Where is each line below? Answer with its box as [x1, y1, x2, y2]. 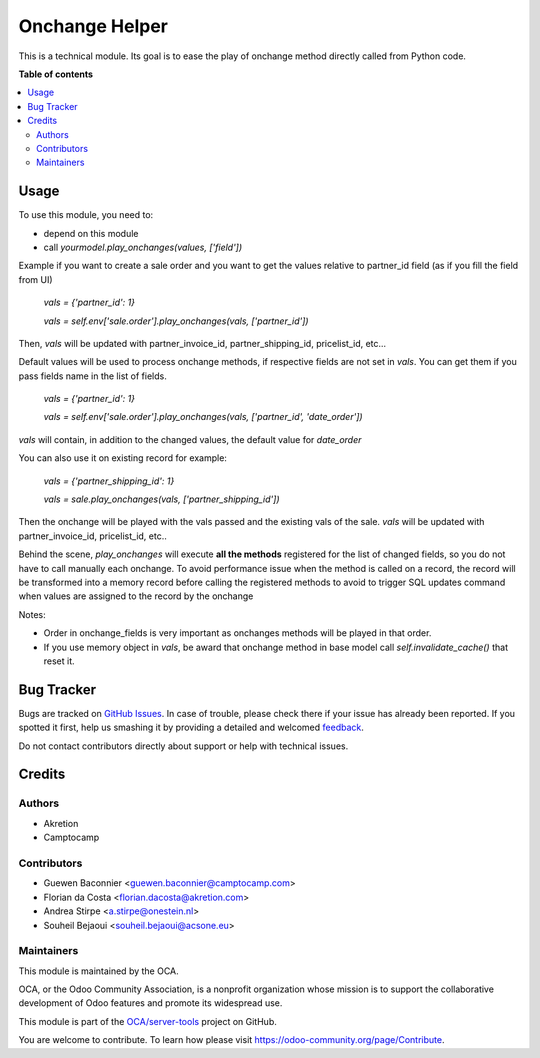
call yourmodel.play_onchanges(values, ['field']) [43, 241, 243, 253]
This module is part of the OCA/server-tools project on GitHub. [18, 1015, 277, 1027]
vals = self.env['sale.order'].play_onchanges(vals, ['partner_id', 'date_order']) [43, 411, 364, 423]
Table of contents [18, 68, 94, 80]
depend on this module [43, 227, 139, 239]
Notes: [18, 608, 46, 620]
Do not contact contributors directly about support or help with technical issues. [18, 740, 349, 752]
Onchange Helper [18, 15, 169, 37]
